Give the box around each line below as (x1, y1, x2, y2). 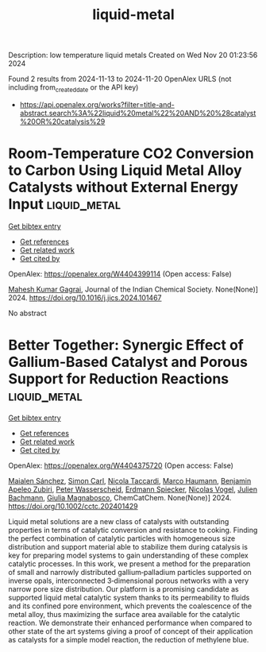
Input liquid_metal (8, 195, 121, 214)
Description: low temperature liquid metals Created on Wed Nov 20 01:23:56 (8, 50, 258, 60)
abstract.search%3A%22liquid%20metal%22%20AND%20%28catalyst (19, 108, 256, 118)
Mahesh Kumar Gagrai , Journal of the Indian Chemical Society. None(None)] (8, 284, 259, 294)
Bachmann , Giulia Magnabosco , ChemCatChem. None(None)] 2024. (8, 492, 232, 502)
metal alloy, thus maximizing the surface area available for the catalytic (8, 609, 241, 619)
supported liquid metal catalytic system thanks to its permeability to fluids (8, 592, 250, 602)
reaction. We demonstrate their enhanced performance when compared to (8, 618, 253, 627)
